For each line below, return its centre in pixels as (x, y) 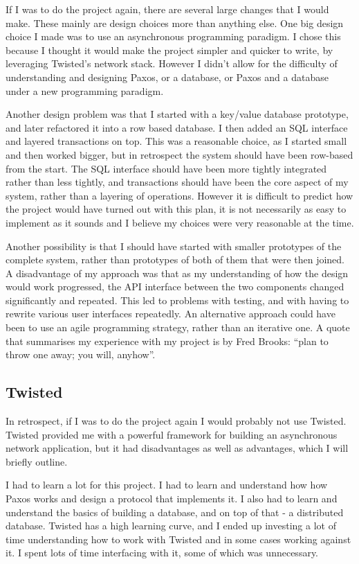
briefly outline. (37, 461)
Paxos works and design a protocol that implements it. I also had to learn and (172, 499)
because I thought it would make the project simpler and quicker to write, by (169, 50)
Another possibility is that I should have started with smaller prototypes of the (174, 246)
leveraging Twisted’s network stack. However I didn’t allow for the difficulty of (172, 63)
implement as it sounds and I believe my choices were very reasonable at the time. (180, 222)
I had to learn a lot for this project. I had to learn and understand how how (167, 485)
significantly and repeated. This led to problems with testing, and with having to (177, 300)
